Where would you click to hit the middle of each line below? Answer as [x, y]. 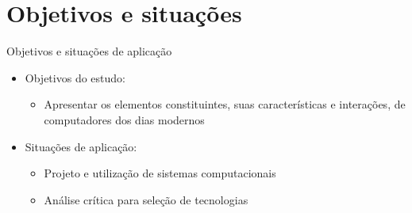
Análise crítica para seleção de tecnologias [146, 199]
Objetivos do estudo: [75, 77]
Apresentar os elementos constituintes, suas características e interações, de [225, 104]
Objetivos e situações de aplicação [89, 51]
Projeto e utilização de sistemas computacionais [160, 173]
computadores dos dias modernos [124, 119]
